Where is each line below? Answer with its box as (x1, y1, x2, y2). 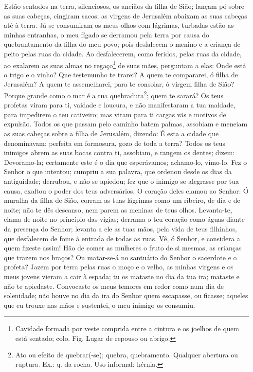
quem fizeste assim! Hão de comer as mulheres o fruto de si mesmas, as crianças (4, 243, 242, 253)
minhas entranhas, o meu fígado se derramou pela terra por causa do (4, 29, 210, 39)
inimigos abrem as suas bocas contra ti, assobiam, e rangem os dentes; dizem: (4, 147, 235, 158)
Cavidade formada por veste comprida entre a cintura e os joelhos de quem (15, 323, 239, 334)
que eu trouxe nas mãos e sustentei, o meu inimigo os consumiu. (4, 300, 195, 310)
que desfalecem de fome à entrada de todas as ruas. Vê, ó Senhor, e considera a (4, 233, 240, 243)
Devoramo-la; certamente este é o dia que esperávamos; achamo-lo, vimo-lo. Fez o (4, 157, 247, 167)
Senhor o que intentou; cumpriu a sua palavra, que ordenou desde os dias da (4, 166, 232, 177)
